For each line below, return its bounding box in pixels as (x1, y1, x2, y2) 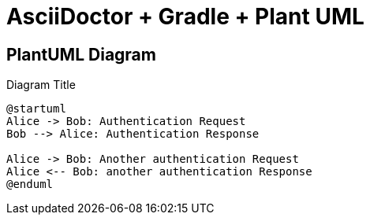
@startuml (6, 102, 66, 116)
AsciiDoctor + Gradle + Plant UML (6, 3, 364, 30)
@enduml (6, 178, 54, 191)
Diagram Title (6, 78, 76, 92)
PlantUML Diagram (6, 44, 156, 64)
